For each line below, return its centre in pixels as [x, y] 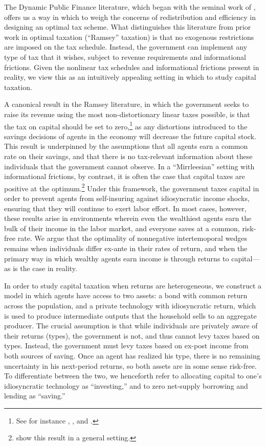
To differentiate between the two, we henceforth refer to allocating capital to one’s [133, 376]
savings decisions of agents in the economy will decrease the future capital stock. [130, 136]
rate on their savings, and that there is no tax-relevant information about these [128, 156]
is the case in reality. [45, 268]
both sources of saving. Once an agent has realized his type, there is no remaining [132, 355]
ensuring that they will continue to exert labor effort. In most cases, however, [125, 208]
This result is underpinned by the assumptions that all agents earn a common [126, 146]
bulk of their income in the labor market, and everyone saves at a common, [122, 228]
